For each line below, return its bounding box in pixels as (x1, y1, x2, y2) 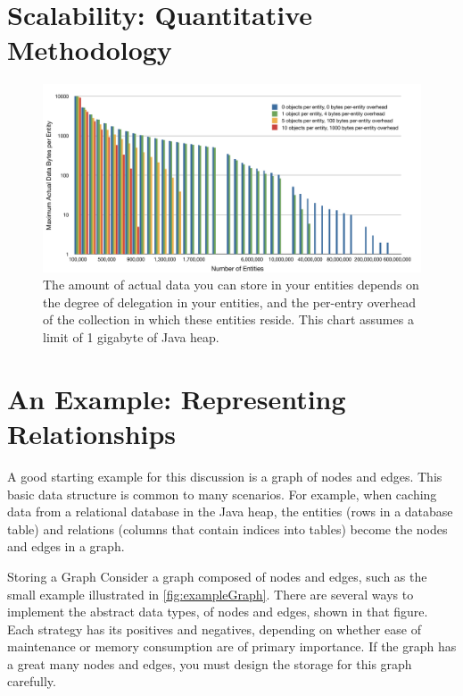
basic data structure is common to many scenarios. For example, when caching (7, 484, 437, 503)
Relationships (7, 415, 177, 451)
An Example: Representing (7, 380, 346, 416)
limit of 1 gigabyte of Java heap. (43, 328, 219, 347)
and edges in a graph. (7, 537, 125, 556)
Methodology (7, 31, 172, 68)
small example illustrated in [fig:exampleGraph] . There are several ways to (7, 584, 414, 603)
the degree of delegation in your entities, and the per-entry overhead (43, 292, 416, 311)
